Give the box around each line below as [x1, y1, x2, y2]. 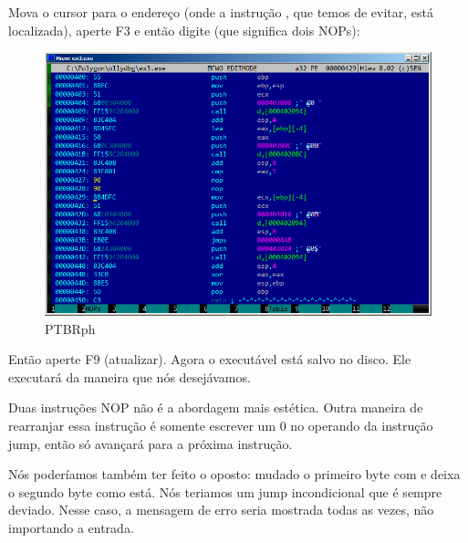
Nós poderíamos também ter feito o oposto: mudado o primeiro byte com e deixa [8, 465, 461, 484]
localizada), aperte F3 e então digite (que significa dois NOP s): [8, 20, 360, 39]
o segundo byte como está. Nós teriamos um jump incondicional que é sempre [8, 482, 442, 501]
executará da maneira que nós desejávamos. [8, 367, 251, 386]
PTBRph [45, 318, 96, 338]
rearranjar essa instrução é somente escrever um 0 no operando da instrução [8, 415, 433, 434]
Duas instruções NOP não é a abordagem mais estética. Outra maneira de [8, 398, 423, 417]
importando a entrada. [8, 517, 134, 537]
